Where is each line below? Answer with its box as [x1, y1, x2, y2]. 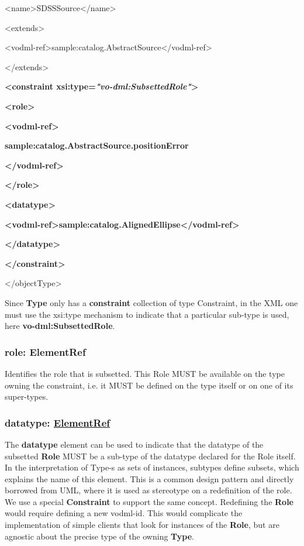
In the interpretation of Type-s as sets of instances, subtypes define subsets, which [5, 461, 299, 473]
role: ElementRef [5, 344, 86, 359]
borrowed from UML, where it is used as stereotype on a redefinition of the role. [5, 484, 292, 496]
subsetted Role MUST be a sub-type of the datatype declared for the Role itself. [5, 449, 296, 462]
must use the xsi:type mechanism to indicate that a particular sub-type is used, [5, 308, 289, 320]
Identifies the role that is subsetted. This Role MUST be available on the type [5, 367, 285, 379]
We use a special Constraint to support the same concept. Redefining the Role [5, 495, 293, 507]
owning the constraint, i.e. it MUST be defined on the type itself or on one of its [5, 379, 293, 391]
